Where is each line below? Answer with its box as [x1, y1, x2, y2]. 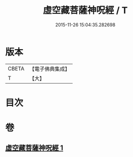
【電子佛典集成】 [29, 65, 70, 72]
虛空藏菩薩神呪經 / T [43, 5, 128, 16]
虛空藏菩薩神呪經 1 [5, 144, 63, 152]
